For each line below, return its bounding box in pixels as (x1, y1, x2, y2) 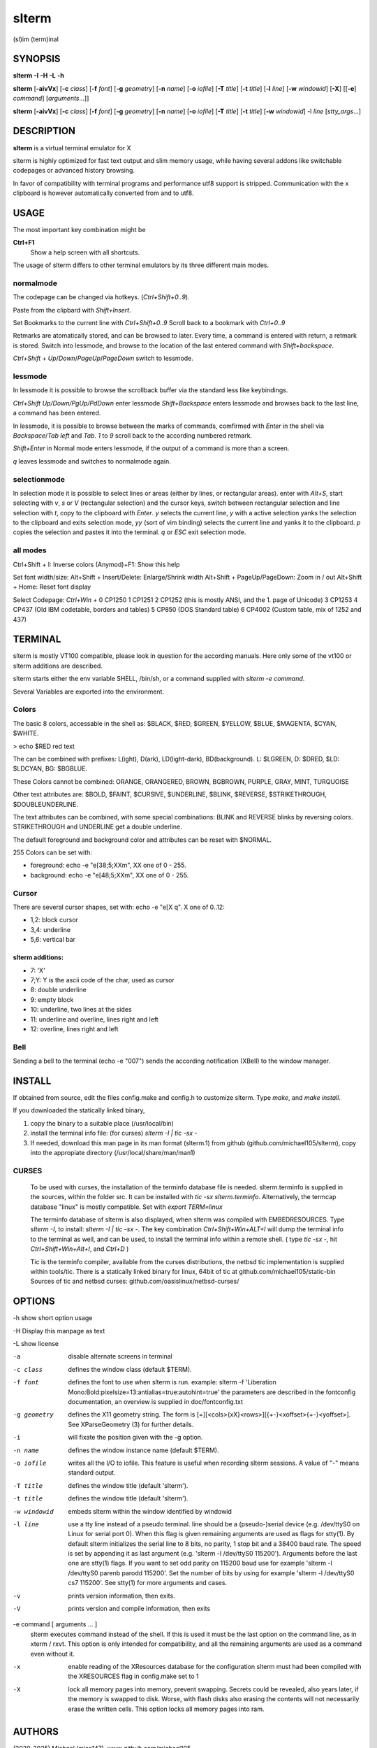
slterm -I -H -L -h (13, 71, 64, 80)
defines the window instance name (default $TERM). (68, 1446, 219, 1454)
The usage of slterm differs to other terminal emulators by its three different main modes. (13, 261, 269, 269)
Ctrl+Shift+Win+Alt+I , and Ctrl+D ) (30, 1245, 129, 1253)
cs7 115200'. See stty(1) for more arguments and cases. (68, 1579, 227, 1587)
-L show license (13, 1340, 59, 1348)
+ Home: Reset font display (13, 582, 91, 591)
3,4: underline (30, 925, 71, 933)
